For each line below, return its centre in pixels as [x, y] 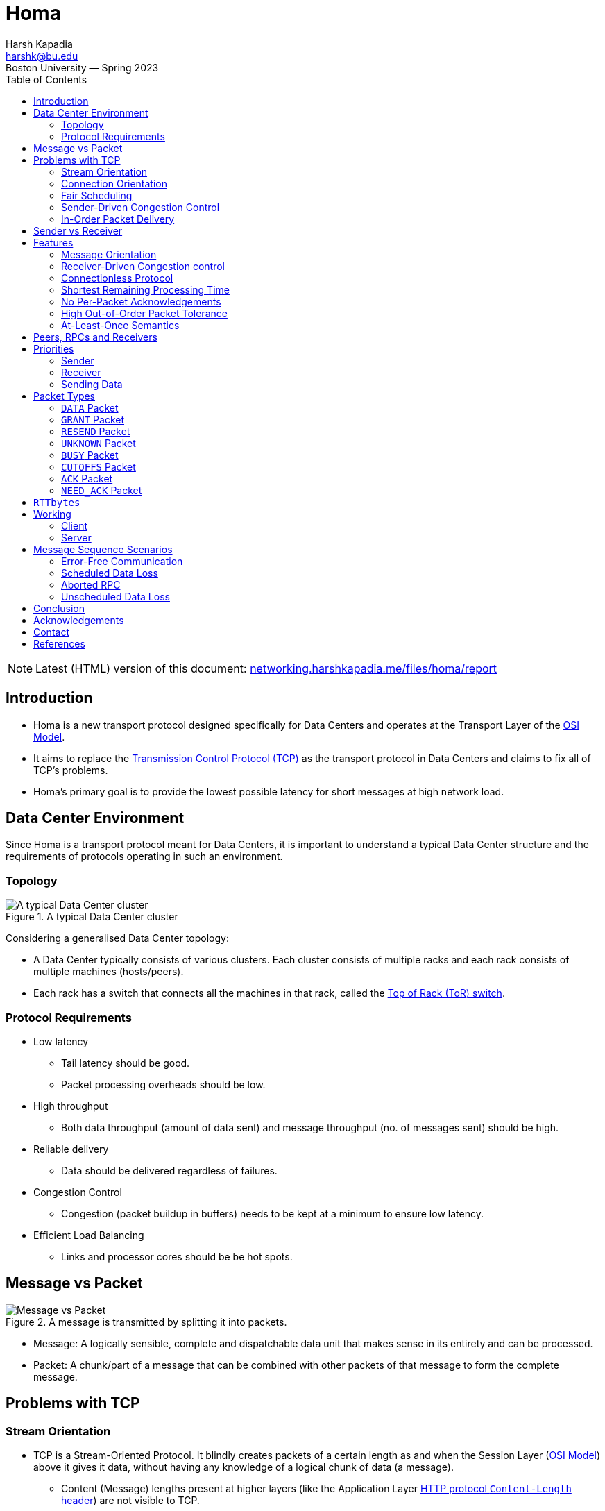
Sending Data [92, 384]
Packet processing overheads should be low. [163, 1084]
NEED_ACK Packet [102, 490]
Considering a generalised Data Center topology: [117, 938]
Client [75, 525]
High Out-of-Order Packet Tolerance [144, 313]
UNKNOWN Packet [99, 443]
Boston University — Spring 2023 [82, 67]
